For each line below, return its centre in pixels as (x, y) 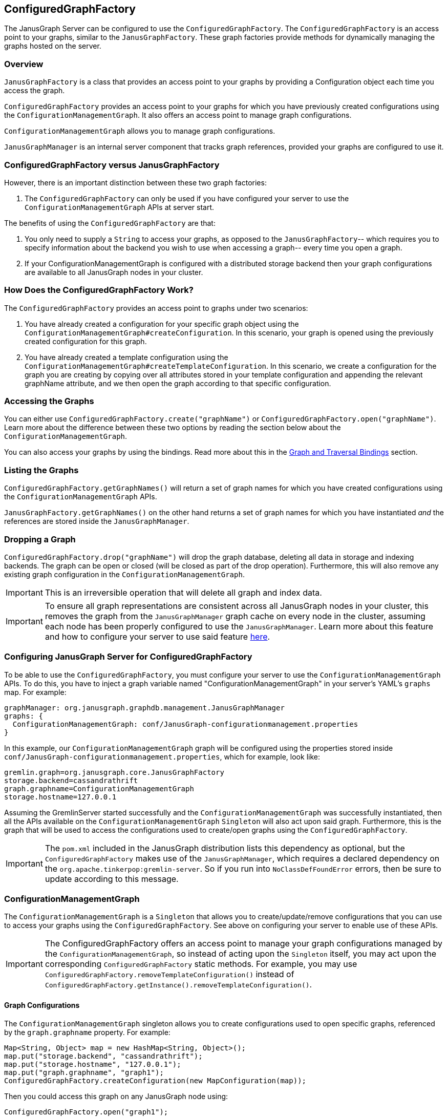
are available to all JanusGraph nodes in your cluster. (114, 272)
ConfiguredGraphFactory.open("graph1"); (86, 1112)
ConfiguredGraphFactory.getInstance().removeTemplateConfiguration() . (178, 985)
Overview (24, 64)
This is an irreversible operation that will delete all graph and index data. (183, 592)
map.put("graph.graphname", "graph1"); (84, 1072)
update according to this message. (112, 879)
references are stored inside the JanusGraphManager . (97, 521)
